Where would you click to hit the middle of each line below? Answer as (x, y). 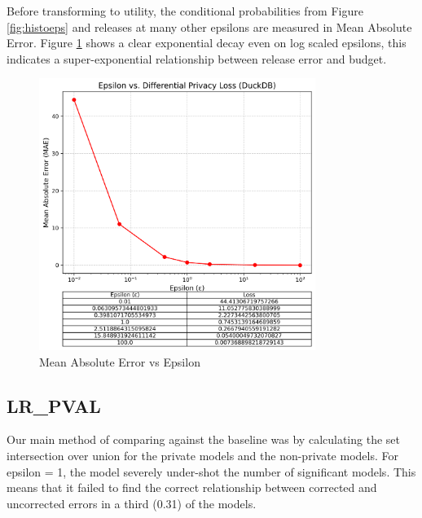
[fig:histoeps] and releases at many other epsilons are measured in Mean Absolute (209, 26)
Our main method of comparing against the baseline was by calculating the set (203, 439)
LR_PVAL (54, 405)
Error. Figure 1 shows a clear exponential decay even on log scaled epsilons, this (207, 43)
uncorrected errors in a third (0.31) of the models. (132, 503)
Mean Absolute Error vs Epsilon (120, 361)
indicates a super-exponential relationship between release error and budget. (197, 58)
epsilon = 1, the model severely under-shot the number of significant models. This (211, 471)
